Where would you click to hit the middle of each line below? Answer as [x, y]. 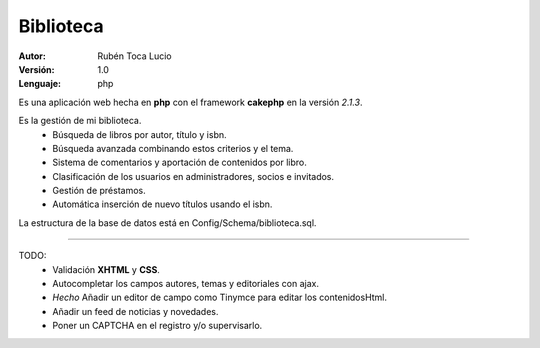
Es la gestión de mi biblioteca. [80, 121]
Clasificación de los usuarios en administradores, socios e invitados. [193, 176]
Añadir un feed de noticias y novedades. [135, 311]
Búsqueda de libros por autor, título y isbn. [139, 134]
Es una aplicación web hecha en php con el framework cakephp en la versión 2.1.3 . [191, 102]
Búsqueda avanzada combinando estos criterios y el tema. [173, 148]
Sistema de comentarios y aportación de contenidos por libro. [179, 162]
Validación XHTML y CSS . [106, 269]
